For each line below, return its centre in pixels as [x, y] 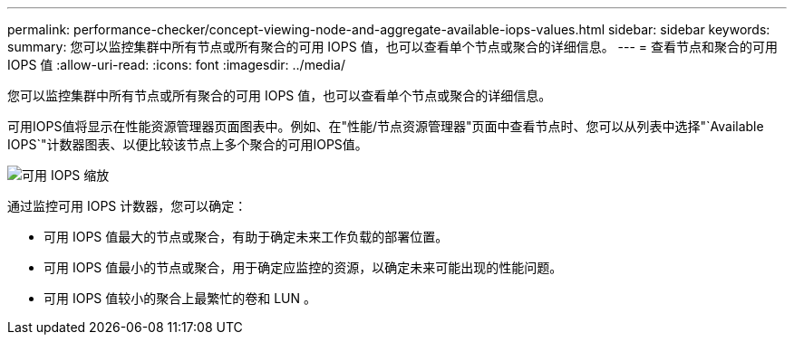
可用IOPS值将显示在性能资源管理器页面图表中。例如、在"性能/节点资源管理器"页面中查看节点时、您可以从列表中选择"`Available [386, 126]
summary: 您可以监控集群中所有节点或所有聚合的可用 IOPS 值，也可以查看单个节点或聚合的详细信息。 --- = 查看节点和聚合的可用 [393, 47]
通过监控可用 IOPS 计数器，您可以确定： [127, 206]
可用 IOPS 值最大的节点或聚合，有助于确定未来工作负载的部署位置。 [246, 237]
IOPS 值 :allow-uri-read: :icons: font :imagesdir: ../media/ [176, 65]
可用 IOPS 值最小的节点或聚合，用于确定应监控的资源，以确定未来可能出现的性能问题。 [303, 267]
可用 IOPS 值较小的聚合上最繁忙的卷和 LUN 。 [180, 298]
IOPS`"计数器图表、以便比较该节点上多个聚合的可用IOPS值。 [188, 144]
